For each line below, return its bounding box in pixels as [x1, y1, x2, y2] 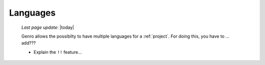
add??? [21, 40, 36, 46]
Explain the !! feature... [33, 49, 82, 55]
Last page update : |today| [21, 24, 75, 30]
